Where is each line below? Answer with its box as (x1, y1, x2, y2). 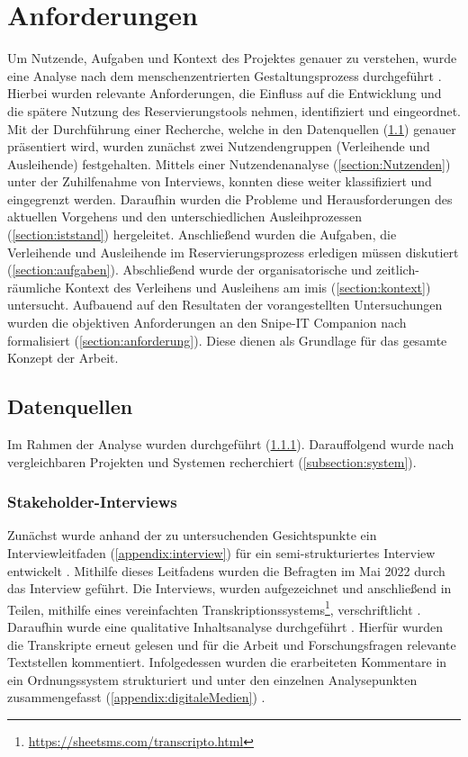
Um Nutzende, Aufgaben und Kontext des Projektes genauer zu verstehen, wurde (7, 49, 457, 68)
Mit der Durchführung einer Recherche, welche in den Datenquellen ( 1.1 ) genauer (7, 119, 456, 138)
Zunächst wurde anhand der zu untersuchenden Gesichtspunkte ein (7, 526, 377, 545)
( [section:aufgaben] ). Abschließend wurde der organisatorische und (7, 260, 373, 279)
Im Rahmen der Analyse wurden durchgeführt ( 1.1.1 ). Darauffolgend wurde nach (7, 435, 454, 454)
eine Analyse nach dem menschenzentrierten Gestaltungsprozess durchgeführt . (7, 66, 442, 85)
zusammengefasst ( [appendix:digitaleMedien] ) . (7, 688, 265, 707)
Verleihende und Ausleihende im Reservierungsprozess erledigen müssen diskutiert (7, 242, 459, 261)
